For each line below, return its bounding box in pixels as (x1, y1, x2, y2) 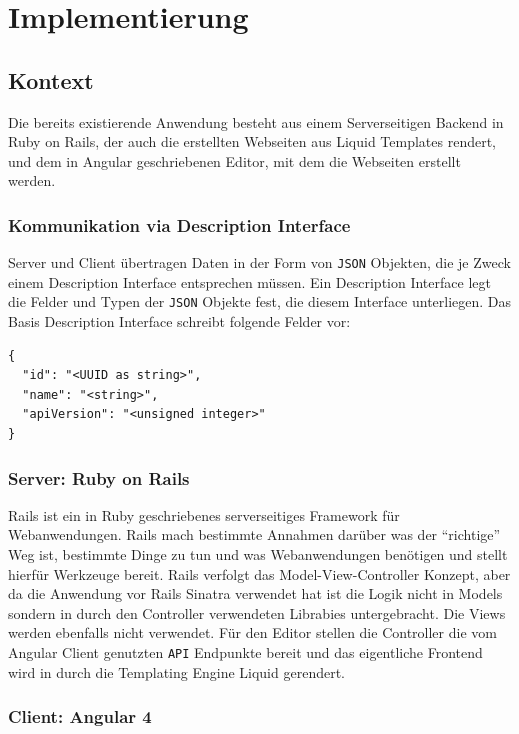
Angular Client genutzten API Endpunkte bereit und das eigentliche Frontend (8, 642, 483, 663)
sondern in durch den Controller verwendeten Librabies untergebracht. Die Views (8, 602, 506, 623)
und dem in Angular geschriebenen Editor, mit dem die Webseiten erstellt (8, 150, 461, 171)
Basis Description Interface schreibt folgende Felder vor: (8, 311, 351, 332)
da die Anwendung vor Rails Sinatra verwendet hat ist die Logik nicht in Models (8, 583, 503, 604)
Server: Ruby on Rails (8, 465, 190, 490)
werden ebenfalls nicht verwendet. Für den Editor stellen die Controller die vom (8, 622, 497, 643)
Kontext (8, 64, 94, 95)
